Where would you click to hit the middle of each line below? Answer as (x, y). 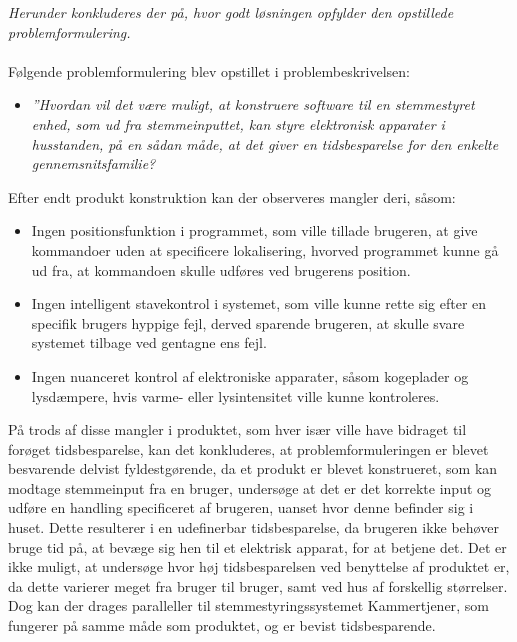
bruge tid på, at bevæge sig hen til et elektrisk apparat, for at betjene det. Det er (257, 546)
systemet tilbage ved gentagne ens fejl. (149, 342)
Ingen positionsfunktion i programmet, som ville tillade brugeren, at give (254, 230)
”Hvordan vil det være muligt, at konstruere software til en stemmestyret (253, 104)
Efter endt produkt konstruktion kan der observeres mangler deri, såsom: (232, 196)
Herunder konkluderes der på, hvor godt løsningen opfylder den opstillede (231, 12)
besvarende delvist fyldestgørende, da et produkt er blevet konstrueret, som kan (253, 468)
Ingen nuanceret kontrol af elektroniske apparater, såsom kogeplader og (250, 375)
